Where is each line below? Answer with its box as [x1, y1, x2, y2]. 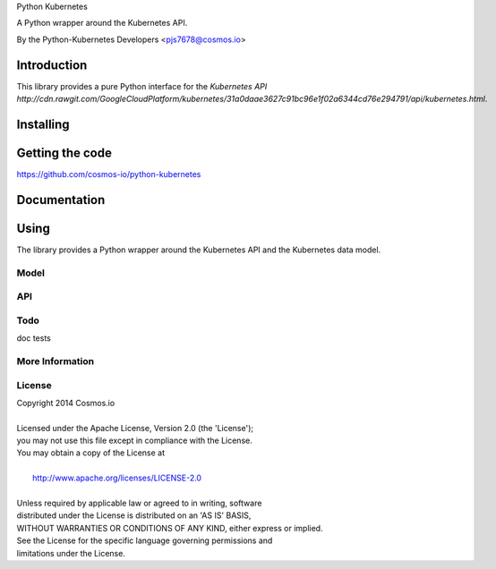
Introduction [16, 57, 88, 72]
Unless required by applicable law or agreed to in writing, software [16, 497, 262, 509]
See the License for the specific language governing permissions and [16, 535, 273, 546]
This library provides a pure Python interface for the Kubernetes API [16, 81, 268, 91]
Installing [16, 116, 71, 132]
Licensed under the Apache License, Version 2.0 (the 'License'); [16, 422, 254, 433]
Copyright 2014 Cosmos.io [16, 397, 115, 408]
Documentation [16, 192, 106, 208]
